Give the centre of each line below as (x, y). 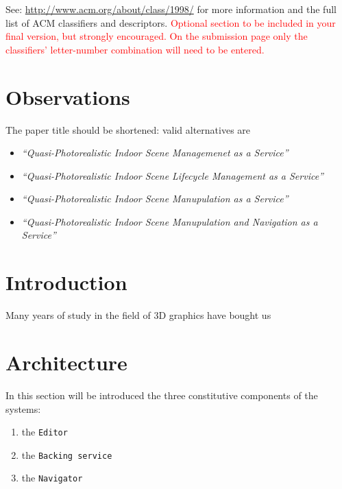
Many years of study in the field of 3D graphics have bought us (138, 315)
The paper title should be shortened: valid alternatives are (128, 129)
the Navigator (52, 478)
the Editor (45, 432)
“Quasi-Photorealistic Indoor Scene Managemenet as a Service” (155, 153)
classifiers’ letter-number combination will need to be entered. (135, 49)
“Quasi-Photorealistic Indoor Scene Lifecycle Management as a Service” (172, 175)
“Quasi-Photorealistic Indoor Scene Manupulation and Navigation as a (170, 221)
